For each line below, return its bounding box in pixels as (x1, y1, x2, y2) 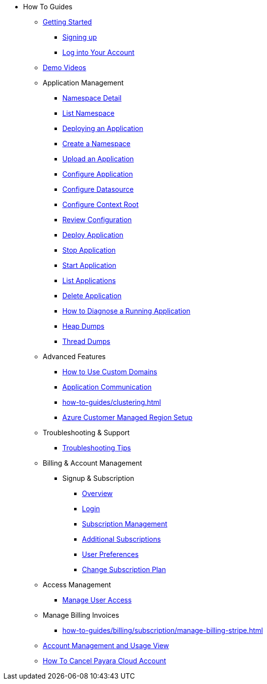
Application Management (43, 79, 124, 87)
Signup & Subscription (62, 474, 134, 482)
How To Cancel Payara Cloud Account (43, 657, 166, 665)
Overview (82, 489, 113, 498)
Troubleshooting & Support (43, 428, 130, 437)
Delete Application (62, 291, 122, 300)
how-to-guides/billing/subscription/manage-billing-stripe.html (62, 626, 263, 634)
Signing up (62, 33, 97, 41)
